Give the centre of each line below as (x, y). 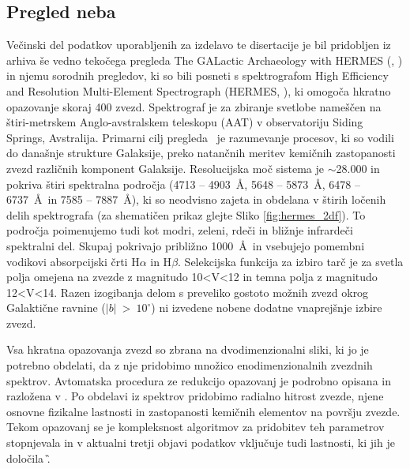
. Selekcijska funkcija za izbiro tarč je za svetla (291, 261)
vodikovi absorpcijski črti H (73, 261)
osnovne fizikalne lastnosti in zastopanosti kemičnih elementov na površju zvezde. (203, 411)
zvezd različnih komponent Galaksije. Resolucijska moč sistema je (166, 168)
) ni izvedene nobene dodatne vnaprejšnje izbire (267, 308)
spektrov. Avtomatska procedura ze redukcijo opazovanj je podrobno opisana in (199, 380)
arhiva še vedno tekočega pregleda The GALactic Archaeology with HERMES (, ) (205, 60)
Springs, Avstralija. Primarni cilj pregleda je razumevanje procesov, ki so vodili (200, 137)
